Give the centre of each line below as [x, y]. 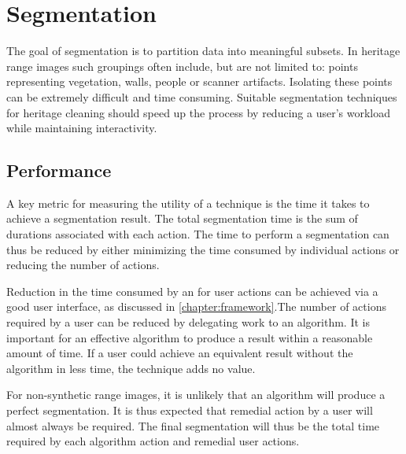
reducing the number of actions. [83, 265]
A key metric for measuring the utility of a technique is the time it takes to [188, 203]
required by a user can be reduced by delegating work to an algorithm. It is [188, 322]
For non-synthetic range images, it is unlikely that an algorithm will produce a [196, 395]
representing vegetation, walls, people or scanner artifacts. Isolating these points [199, 81]
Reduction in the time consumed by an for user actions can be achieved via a [192, 291]
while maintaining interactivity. [82, 128]
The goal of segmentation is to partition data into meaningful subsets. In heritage [203, 51]
